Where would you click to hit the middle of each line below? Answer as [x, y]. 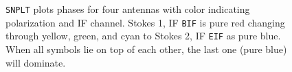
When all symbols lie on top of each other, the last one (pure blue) [146, 49]
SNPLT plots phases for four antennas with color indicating [128, 9]
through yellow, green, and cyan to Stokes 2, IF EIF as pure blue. [143, 36]
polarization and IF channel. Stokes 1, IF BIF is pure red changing [145, 22]
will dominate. [36, 62]
